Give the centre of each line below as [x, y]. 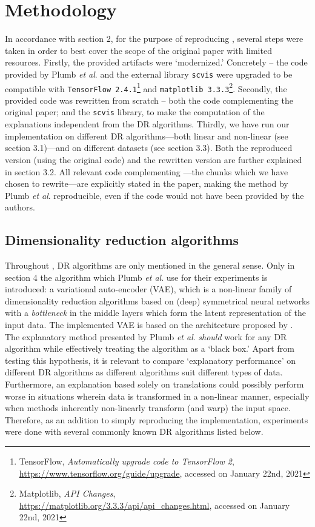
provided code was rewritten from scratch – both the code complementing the [149, 100]
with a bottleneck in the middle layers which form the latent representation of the [155, 313]
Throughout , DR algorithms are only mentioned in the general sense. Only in [150, 265]
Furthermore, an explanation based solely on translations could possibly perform [154, 384]
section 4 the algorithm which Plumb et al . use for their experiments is [136, 277]
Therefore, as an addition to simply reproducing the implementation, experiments [157, 419]
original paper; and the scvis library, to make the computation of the [135, 112]
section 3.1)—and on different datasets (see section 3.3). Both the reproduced [149, 148]
